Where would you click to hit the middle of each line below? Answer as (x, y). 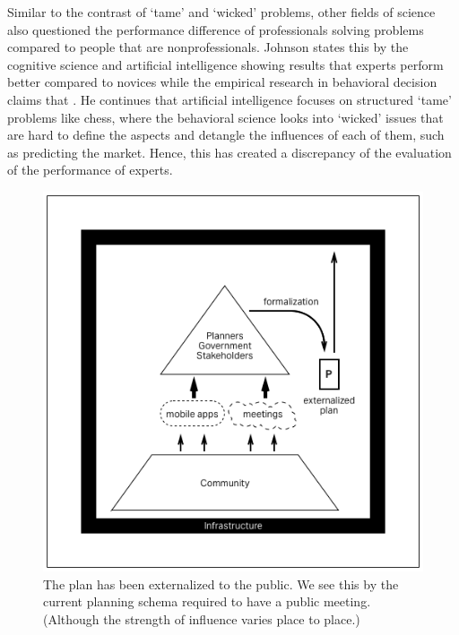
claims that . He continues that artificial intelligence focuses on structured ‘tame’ (229, 99)
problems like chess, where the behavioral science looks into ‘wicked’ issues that (225, 117)
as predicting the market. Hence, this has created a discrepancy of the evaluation (229, 152)
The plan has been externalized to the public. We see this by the (221, 584)
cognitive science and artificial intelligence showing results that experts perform (225, 64)
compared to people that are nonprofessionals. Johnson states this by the (208, 47)
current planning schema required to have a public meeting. (207, 601)
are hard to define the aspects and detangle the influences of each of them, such (226, 135)
